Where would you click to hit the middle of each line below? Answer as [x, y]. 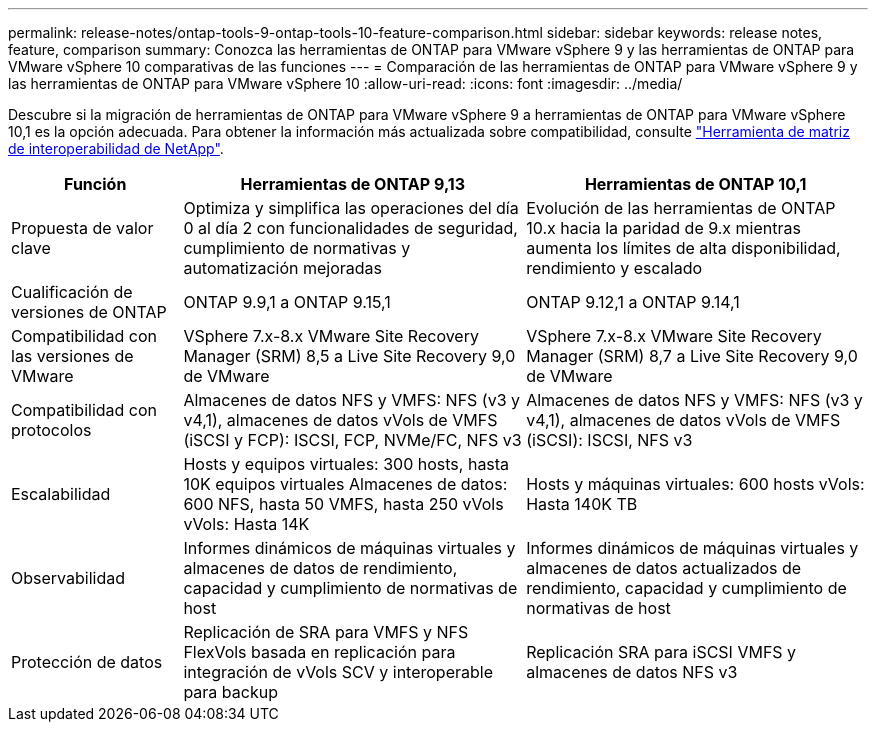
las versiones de [72, 356]
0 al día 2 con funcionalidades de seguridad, [350, 228]
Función [95, 184]
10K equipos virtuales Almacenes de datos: [345, 484]
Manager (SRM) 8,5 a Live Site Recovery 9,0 [349, 356]
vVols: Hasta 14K [246, 524]
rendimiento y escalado [614, 268]
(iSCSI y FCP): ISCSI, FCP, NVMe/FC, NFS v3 [352, 440]
